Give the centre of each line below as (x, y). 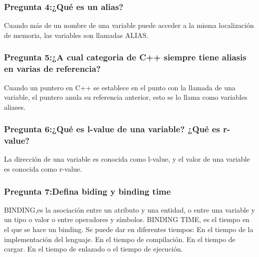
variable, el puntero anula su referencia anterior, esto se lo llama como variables (126, 97)
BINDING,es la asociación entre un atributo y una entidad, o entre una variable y (129, 209)
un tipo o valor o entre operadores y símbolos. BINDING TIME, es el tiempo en (127, 219)
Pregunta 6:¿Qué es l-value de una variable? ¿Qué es (112, 129)
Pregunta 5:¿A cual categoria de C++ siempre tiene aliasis (125, 57)
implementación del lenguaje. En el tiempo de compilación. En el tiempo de (120, 239)
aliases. (15, 107)
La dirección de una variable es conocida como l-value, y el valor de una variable (127, 159)
